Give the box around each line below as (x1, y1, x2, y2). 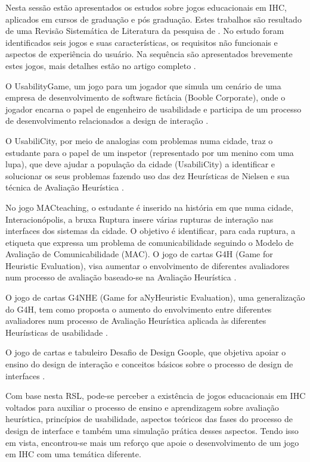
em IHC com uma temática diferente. (5, 448, 141, 460)
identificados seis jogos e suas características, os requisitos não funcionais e (5, 36, 278, 48)
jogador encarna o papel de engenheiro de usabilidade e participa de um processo (5, 102, 302, 115)
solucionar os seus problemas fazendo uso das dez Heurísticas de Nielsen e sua (5, 169, 290, 182)
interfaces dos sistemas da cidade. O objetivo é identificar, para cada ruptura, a (5, 224, 296, 237)
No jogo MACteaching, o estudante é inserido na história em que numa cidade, (5, 201, 293, 213)
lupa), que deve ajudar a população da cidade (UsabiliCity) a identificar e (5, 158, 275, 170)
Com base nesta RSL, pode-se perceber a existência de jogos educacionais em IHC (5, 389, 306, 402)
